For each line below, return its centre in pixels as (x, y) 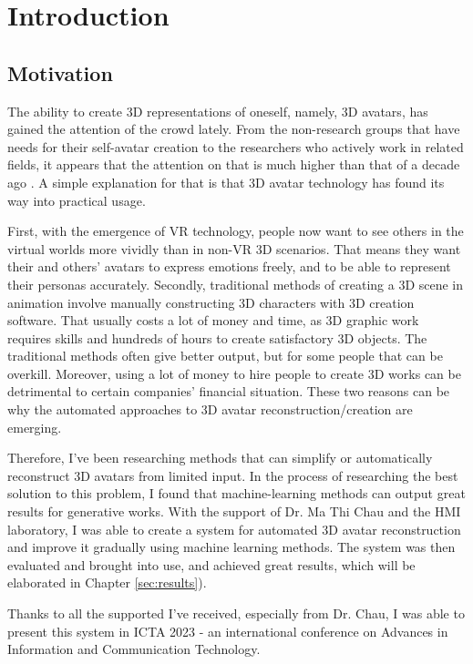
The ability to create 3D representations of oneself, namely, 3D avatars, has (218, 111)
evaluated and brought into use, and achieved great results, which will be (211, 564)
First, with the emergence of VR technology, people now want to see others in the (236, 231)
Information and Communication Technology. (134, 649)
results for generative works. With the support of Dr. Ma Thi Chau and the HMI (234, 511)
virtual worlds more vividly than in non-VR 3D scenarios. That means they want (234, 248)
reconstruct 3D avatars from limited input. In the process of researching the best (233, 475)
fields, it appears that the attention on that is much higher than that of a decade (234, 164)
